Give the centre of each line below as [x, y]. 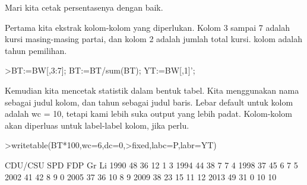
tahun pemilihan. [36, 50]
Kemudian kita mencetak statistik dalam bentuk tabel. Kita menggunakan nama [152, 90]
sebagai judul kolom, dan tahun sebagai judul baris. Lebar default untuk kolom [149, 102]
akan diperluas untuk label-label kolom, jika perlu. [97, 125]
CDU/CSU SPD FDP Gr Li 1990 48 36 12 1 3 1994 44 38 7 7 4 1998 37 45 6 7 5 [151, 165]
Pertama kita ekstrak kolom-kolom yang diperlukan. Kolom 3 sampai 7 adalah [147, 27]
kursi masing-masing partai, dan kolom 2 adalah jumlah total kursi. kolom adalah [153, 39]
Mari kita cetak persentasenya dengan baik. [84, 7]
